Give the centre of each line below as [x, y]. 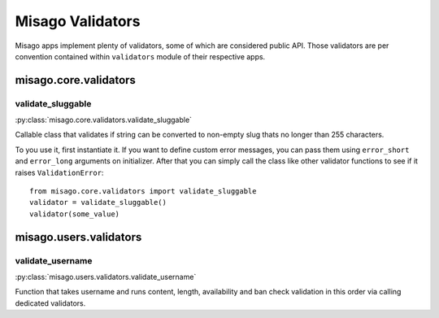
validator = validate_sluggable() [98, 203]
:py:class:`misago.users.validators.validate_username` [106, 277]
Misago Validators [78, 21]
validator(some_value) [75, 214]
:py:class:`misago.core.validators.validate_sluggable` [104, 120]
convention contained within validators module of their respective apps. [140, 56]
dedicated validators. [50, 303]
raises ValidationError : [59, 172]
